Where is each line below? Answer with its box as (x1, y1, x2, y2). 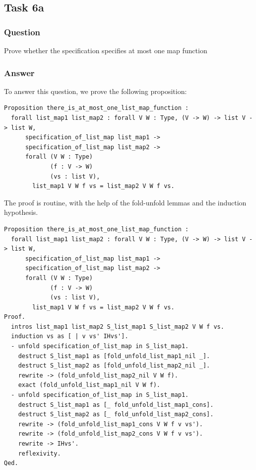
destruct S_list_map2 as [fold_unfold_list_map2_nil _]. (18, 362, 210, 370)
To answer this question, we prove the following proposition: (4, 86, 187, 96)
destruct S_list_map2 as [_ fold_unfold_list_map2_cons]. (18, 411, 214, 418)
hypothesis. (4, 207, 38, 217)
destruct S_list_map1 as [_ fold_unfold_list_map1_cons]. (18, 401, 214, 408)
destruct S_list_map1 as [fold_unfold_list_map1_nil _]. (18, 352, 210, 360)
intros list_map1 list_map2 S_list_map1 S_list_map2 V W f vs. (11, 323, 224, 330)
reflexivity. (18, 450, 61, 457)
